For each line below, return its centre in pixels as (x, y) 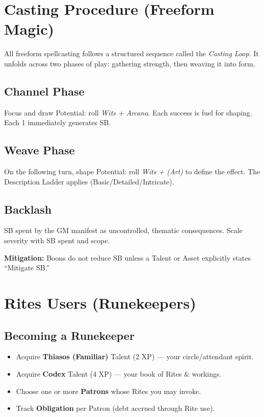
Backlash (28, 209)
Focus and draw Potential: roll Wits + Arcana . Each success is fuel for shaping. (128, 112)
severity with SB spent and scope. (57, 240)
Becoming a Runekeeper (69, 335)
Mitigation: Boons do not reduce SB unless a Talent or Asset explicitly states (127, 257)
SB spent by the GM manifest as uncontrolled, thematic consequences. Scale (123, 230)
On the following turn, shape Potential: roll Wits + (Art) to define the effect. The (132, 171)
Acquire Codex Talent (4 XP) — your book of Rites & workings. (119, 374)
